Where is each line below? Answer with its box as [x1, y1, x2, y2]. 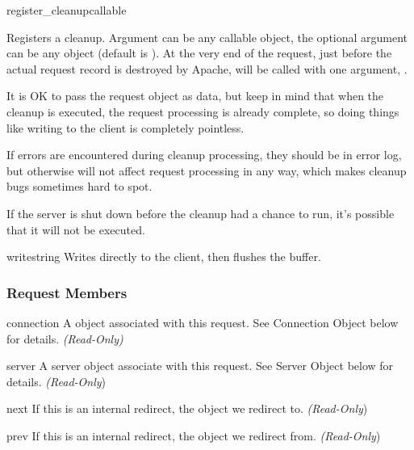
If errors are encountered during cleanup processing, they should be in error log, [6, 146, 402, 163]
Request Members [6, 282, 128, 302]
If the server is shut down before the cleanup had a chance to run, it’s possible [6, 204, 395, 221]
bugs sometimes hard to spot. [6, 178, 153, 195]
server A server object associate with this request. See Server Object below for [6, 357, 394, 374]
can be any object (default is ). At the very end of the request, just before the [6, 44, 392, 61]
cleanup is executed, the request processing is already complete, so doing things [6, 103, 399, 120]
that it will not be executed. [6, 221, 145, 238]
